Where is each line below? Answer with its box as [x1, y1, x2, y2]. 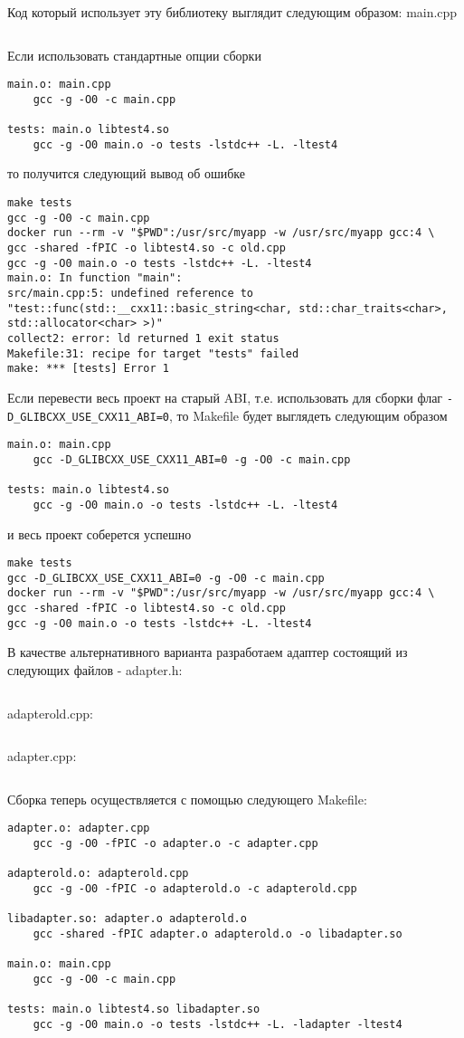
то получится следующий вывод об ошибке [7, 164, 246, 183]
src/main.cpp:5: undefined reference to [7, 287, 254, 300]
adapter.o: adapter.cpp [7, 822, 150, 835]
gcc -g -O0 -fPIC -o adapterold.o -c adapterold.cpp [33, 882, 357, 895]
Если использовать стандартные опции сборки [7, 45, 261, 64]
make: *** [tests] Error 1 [7, 362, 169, 376]
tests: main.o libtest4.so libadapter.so [7, 1003, 260, 1016]
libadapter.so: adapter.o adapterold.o [7, 912, 247, 926]
